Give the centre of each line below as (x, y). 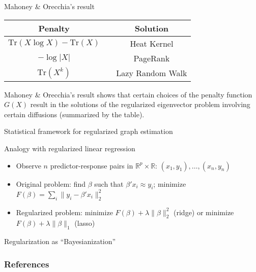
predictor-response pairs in (92, 165)
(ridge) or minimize (204, 212)
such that (109, 183)
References (27, 264)
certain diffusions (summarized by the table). (74, 114)
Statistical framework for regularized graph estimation (89, 131)
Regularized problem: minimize (64, 212)
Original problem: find (51, 183)
